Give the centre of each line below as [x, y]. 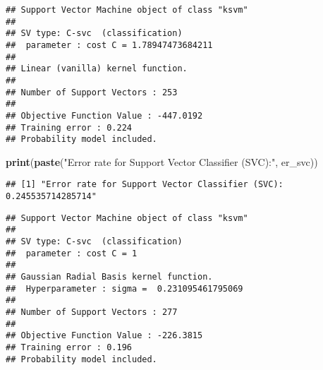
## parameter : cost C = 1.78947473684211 [109, 45]
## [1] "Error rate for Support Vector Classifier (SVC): [145, 185]
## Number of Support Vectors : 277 [92, 312]
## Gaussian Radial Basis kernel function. [109, 277]
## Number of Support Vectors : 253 [92, 92]
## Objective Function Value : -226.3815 [104, 336]
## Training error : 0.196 [69, 347]
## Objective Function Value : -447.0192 [104, 115]
